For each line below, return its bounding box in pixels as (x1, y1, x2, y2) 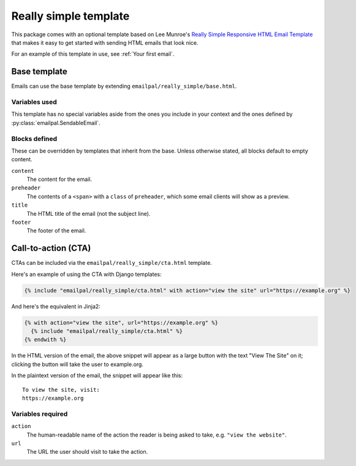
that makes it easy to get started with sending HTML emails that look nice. (11, 39, 199, 46)
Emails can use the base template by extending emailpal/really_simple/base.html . (11, 83, 237, 90)
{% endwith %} (24, 336, 67, 343)
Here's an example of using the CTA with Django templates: (11, 270, 162, 278)
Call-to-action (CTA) (11, 243, 91, 254)
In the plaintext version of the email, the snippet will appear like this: (11, 372, 183, 380)
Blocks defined (11, 134, 58, 143)
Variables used (11, 98, 58, 106)
